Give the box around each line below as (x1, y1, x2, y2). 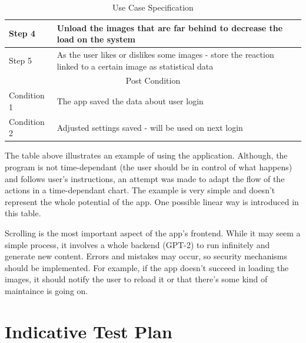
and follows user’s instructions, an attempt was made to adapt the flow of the (5, 172, 285, 184)
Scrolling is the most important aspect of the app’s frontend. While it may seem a (5, 227, 301, 239)
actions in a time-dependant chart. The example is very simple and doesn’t (5, 184, 275, 196)
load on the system (56, 33, 135, 45)
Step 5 (9, 54, 32, 66)
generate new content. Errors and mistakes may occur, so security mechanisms (5, 250, 288, 262)
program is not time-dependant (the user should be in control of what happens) (5, 161, 292, 173)
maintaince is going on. (5, 284, 88, 296)
